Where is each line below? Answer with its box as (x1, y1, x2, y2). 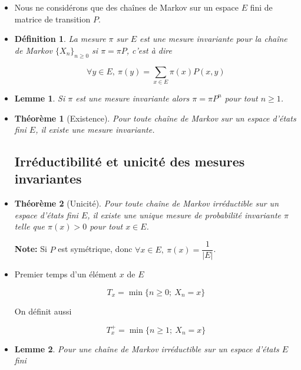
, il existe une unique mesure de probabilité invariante (87, 208, 281, 221)
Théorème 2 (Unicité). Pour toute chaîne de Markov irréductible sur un (14, 197, 279, 209)
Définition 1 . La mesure (14, 32, 106, 45)
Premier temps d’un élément (14, 268, 117, 280)
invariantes (14, 169, 82, 188)
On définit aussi (14, 304, 72, 317)
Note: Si (14, 243, 47, 255)
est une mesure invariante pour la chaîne (140, 32, 287, 45)
